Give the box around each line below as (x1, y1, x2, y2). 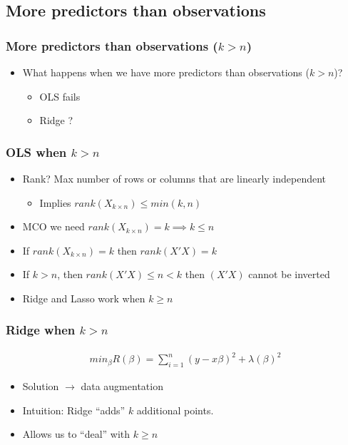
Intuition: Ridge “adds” (22, 402, 126, 417)
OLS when (6, 143, 67, 160)
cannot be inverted (248, 267, 330, 282)
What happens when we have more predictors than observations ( (22, 65, 309, 79)
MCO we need (22, 219, 85, 234)
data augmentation (81, 379, 163, 394)
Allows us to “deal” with (22, 426, 130, 441)
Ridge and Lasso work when (22, 290, 145, 305)
